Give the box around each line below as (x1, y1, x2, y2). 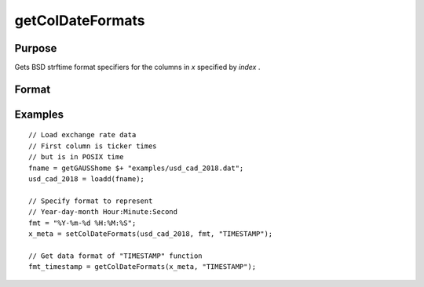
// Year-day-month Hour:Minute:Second (28, 208, 178, 216)
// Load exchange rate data (28, 130, 137, 140)
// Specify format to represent (28, 196, 153, 205)
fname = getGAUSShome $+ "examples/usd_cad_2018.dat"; (28, 163, 244, 173)
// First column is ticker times (28, 141, 157, 151)
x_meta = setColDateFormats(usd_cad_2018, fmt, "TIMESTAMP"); (28, 230, 273, 238)
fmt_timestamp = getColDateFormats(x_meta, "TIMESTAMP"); (28, 263, 257, 271)
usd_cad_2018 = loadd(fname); (28, 175, 145, 183)
